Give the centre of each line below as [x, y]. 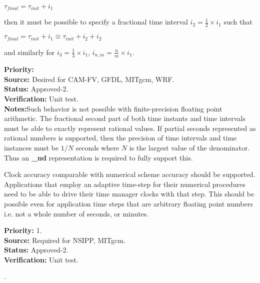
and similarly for [29, 52]
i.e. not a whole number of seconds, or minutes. [76, 213]
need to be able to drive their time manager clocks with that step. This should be [129, 194]
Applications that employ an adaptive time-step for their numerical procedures [125, 184]
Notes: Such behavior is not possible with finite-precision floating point [113, 108]
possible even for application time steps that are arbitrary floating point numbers [128, 203]
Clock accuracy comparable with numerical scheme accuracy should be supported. [130, 174]
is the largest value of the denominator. [189, 147]
